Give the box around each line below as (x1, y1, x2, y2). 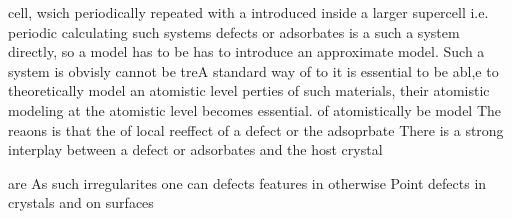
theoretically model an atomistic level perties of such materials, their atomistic (8, 80, 490, 101)
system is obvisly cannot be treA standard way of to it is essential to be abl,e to (8, 60, 499, 81)
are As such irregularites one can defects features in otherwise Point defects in (8, 172, 487, 193)
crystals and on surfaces (8, 192, 154, 213)
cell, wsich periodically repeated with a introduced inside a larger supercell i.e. (8, 2, 489, 22)
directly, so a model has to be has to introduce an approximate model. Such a (8, 41, 485, 62)
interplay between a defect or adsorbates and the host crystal (8, 139, 383, 160)
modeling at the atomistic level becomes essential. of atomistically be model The (8, 99, 502, 120)
